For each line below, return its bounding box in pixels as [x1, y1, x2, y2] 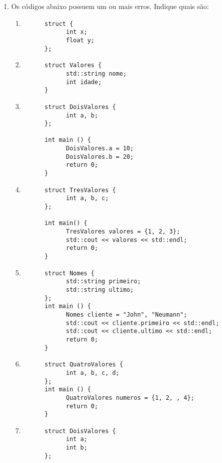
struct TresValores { [44, 186, 116, 194]
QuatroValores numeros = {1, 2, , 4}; [66, 394, 195, 401]
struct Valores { [44, 62, 102, 69]
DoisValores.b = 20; [66, 153, 134, 160]
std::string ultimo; [66, 286, 134, 293]
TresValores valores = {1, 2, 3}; [66, 228, 180, 235]
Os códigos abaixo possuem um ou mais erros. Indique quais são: [11, 1, 209, 11]
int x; [66, 28, 88, 36]
